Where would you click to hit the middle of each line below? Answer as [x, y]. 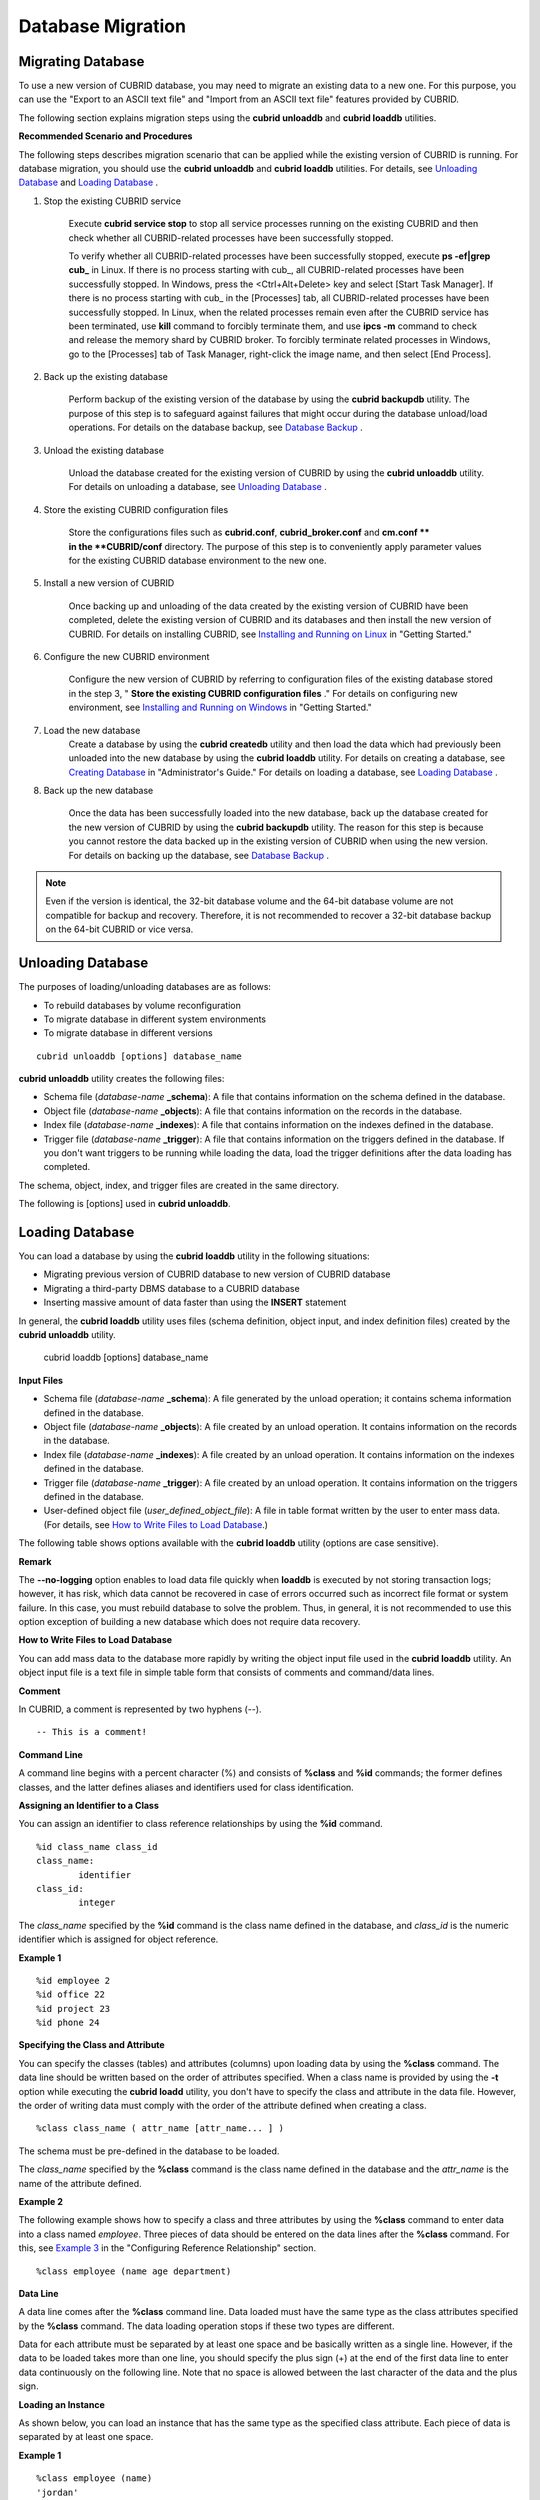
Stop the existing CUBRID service [112, 201]
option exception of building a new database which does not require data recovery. [189, 1622]
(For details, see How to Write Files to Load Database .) [156, 1524]
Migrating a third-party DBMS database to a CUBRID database [171, 1288]
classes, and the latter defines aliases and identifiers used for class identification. [186, 1787]
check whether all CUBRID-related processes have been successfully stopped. [231, 237]
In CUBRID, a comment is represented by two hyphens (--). [140, 1709]
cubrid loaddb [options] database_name [126, 1357]
